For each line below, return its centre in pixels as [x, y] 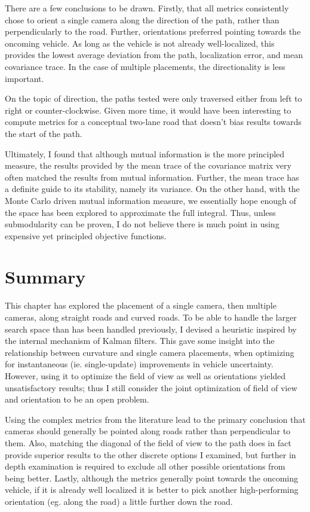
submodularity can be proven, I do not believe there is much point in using [142, 224]
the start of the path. [44, 133]
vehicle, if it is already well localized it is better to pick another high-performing [152, 490]
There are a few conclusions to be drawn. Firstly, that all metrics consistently [147, 8]
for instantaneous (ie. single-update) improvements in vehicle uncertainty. [139, 364]
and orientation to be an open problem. [77, 399]
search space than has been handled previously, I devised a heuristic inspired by [151, 329]
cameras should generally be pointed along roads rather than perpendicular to [148, 431]
